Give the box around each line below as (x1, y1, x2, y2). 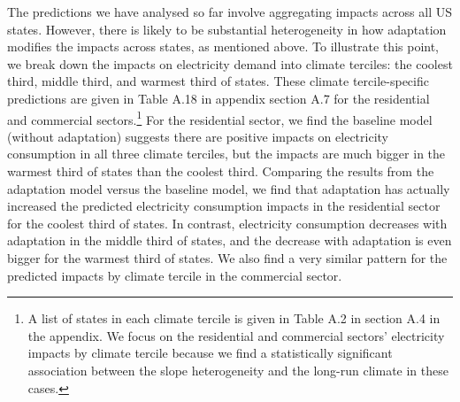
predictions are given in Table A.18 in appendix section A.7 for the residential (7, 89, 430, 107)
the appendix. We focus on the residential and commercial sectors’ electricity (27, 326, 445, 344)
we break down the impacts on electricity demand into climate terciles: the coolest (7, 54, 453, 73)
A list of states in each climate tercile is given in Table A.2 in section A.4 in (27, 309, 441, 328)
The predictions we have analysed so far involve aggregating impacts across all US (7, 3, 453, 20)
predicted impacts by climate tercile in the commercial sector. (7, 266, 342, 284)
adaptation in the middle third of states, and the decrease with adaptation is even (7, 231, 452, 250)
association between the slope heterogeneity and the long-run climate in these (27, 360, 448, 379)
